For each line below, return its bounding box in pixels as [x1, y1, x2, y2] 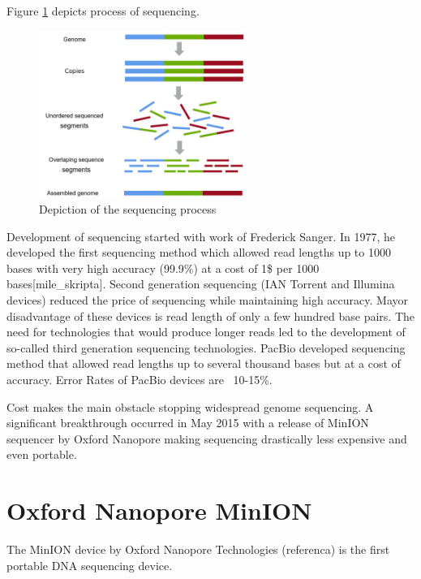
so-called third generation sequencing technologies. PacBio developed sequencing [6, 339, 406, 356]
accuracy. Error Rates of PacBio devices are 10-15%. [6, 370, 273, 387]
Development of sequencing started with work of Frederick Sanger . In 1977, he [6, 227, 396, 244]
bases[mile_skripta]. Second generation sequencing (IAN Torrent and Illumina [6, 275, 395, 292]
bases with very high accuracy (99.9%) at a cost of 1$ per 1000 [6, 259, 320, 276]
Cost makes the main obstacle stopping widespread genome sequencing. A [6, 398, 374, 415]
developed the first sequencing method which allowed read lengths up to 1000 [6, 244, 391, 261]
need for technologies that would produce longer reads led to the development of [6, 323, 406, 340]
